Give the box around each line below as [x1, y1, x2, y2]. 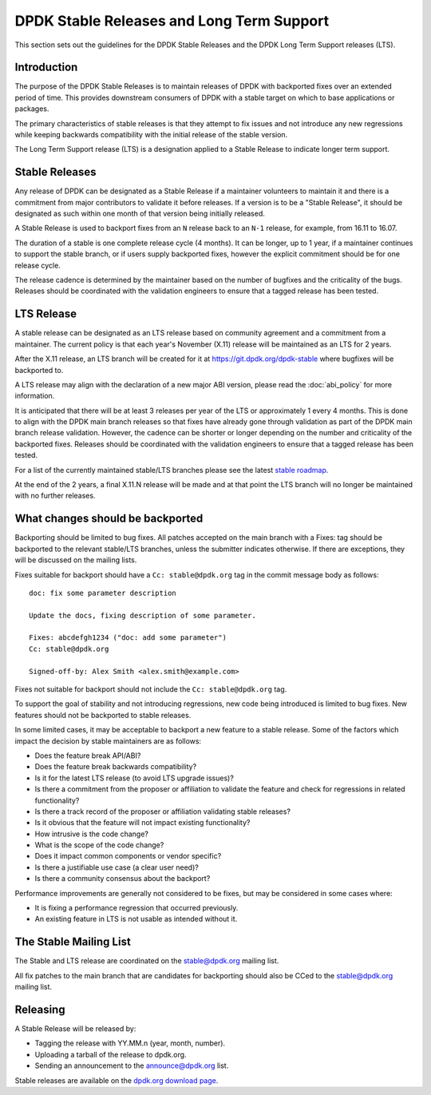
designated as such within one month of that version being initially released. [14, 208, 265, 219]
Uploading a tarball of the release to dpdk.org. [34, 1049, 187, 1059]
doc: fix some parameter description [29, 588, 177, 597]
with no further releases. [14, 491, 96, 501]
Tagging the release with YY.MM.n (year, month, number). [34, 1038, 226, 1048]
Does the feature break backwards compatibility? [34, 762, 197, 772]
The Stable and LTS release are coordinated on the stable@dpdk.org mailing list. [14, 956, 279, 966]
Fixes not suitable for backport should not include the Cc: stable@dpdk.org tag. [14, 684, 287, 694]
